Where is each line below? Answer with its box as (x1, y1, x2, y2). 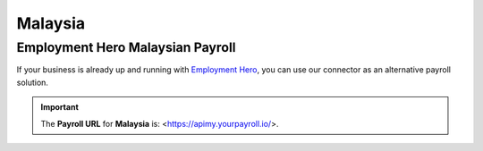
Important (40, 102, 80, 113)
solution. (16, 77, 49, 88)
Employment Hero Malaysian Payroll (16, 39, 236, 55)
